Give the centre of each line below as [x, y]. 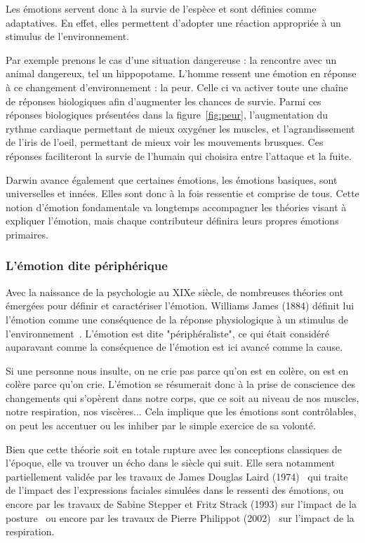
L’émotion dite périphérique [87, 266]
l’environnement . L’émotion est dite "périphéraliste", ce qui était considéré [167, 333]
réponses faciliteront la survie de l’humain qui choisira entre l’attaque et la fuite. [179, 155]
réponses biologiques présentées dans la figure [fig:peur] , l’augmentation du [167, 115]
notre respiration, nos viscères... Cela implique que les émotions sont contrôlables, [181, 411]
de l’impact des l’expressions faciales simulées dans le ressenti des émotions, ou [175, 490]
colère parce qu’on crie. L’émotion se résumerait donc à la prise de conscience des [181, 384]
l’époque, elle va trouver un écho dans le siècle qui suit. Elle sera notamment [171, 463]
